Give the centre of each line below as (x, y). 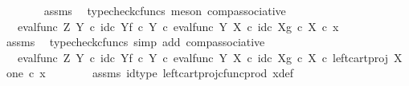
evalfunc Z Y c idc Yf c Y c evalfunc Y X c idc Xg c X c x (178, 26)
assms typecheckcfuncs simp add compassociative (135, 42)
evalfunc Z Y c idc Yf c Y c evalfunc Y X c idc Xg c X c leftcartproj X (210, 57)
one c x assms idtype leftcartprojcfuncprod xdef (149, 73)
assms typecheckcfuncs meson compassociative (165, 10)
